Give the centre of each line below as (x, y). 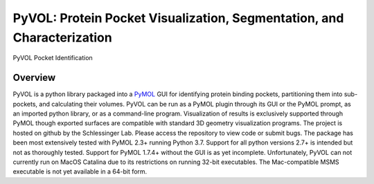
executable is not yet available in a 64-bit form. (80, 172)
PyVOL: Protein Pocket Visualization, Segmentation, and (178, 18)
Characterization (62, 37)
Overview (34, 78)
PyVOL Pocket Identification (53, 58)
